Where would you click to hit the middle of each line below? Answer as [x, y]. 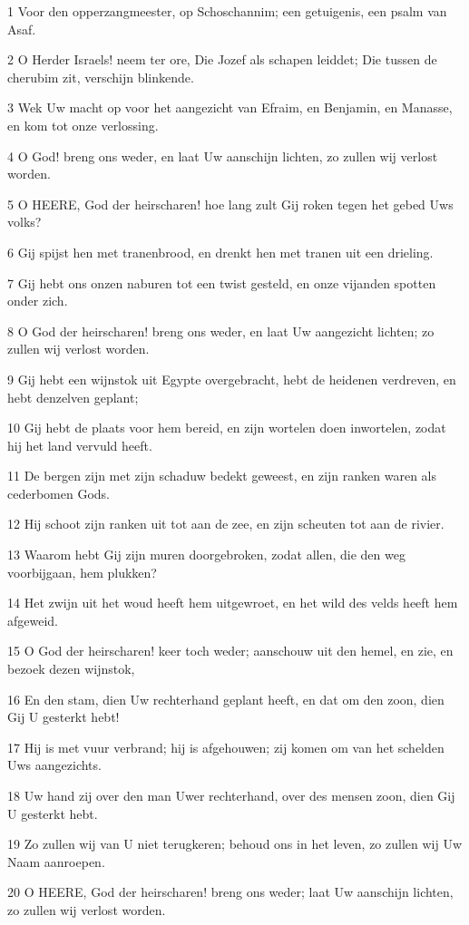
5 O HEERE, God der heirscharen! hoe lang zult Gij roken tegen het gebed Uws [230, 204]
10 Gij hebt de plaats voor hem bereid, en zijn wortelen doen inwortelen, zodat [227, 428]
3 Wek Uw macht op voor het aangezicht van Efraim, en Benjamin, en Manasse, [230, 107]
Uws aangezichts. [54, 765]
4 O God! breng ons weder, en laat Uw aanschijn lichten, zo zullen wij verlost [223, 156]
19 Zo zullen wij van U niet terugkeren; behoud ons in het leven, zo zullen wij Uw [235, 844]
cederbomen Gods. [59, 493]
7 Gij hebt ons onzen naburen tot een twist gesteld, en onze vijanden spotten [222, 282]
